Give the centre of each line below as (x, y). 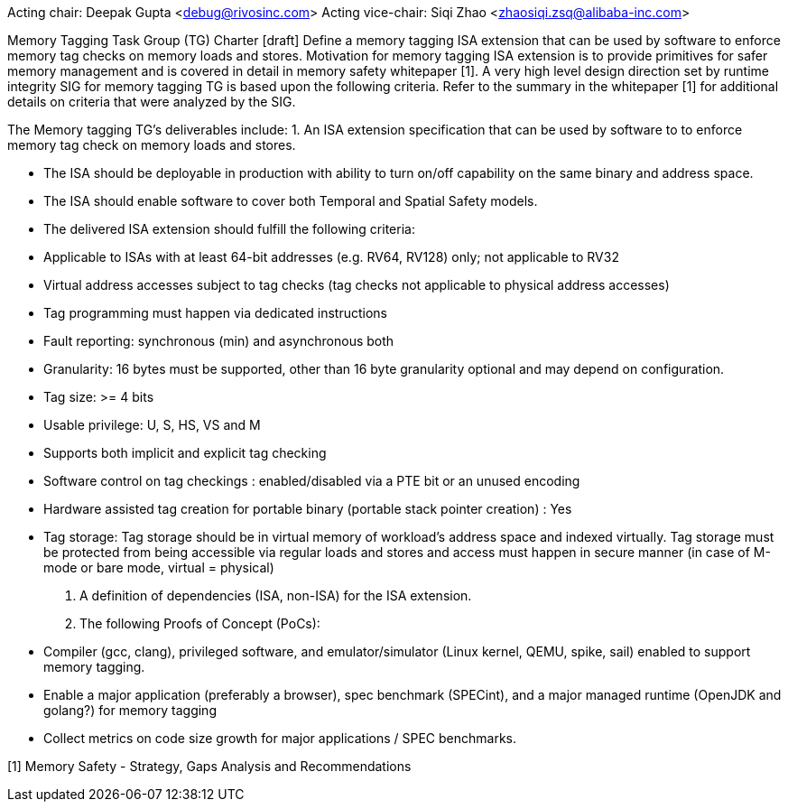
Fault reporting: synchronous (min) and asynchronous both (219, 341)
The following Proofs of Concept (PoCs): (200, 623)
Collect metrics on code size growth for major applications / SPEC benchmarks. (280, 738)
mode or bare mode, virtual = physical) (159, 567)
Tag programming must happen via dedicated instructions (216, 313)
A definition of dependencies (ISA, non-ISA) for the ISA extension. (276, 595)
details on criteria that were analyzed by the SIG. (152, 102)
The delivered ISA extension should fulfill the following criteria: (229, 229)
